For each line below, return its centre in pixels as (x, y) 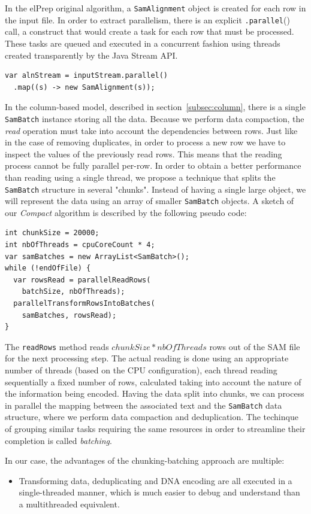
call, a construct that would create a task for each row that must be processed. (150, 31)
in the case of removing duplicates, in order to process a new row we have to (145, 142)
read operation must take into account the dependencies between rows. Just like (151, 130)
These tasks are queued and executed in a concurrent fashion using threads (143, 43)
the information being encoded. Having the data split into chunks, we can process (155, 393)
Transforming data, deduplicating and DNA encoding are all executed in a (155, 480)
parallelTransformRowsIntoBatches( (84, 303)
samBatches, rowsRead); (69, 315)
